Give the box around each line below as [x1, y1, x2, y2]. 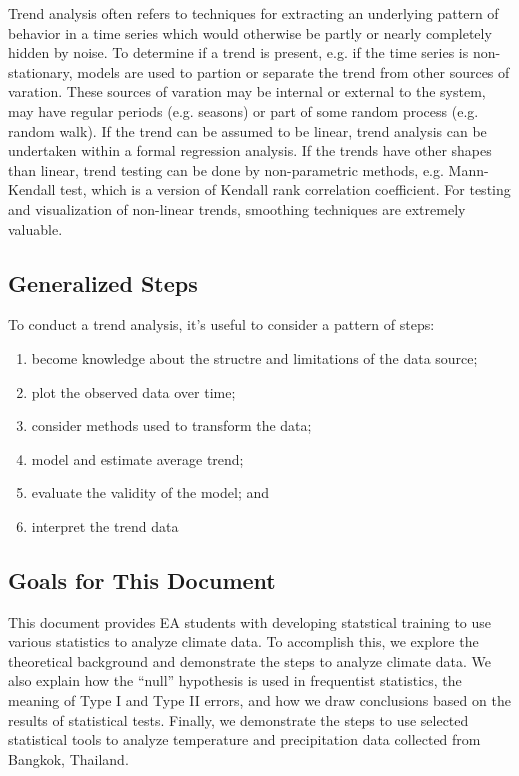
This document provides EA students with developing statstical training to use [8, 611, 492, 632]
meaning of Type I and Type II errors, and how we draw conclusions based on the [8, 690, 511, 711]
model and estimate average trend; [31, 448, 244, 469]
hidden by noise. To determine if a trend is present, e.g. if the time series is [8, 42, 469, 63]
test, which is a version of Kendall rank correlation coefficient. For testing [60, 179, 511, 200]
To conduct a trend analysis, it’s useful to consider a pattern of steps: [8, 314, 435, 335]
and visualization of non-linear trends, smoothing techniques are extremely [8, 198, 466, 219]
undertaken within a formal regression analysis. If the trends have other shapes [8, 140, 492, 161]
